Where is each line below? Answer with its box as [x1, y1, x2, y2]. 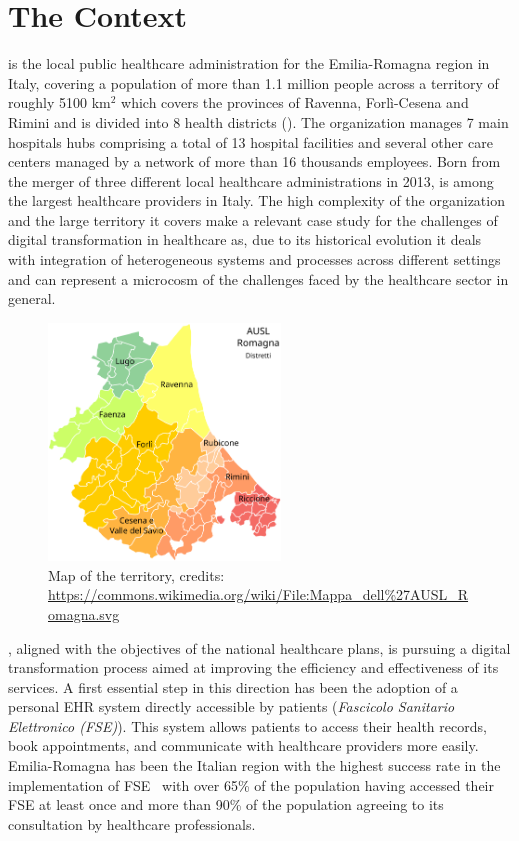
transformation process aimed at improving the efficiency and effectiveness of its [8, 657, 499, 678]
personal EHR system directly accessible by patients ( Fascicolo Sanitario [8, 696, 455, 717]
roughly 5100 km [8, 92, 111, 113]
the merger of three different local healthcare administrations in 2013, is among [8, 170, 494, 191]
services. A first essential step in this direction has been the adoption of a [8, 676, 458, 697]
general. [8, 288, 56, 309]
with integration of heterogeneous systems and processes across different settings [8, 249, 501, 270]
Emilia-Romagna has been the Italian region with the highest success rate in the [8, 755, 501, 776]
